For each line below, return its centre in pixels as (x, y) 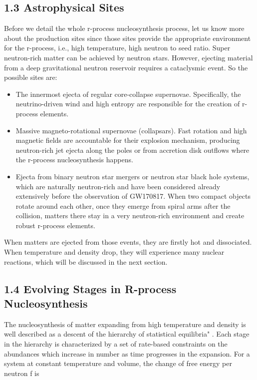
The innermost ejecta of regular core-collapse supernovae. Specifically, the (128, 94)
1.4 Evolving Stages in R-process (90, 288)
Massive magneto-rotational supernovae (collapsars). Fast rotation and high (131, 130)
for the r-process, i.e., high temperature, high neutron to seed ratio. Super (117, 48)
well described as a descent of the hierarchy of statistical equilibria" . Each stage (127, 334)
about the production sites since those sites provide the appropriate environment (128, 38)
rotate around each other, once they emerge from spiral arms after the (123, 205)
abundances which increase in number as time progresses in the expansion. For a (127, 353)
